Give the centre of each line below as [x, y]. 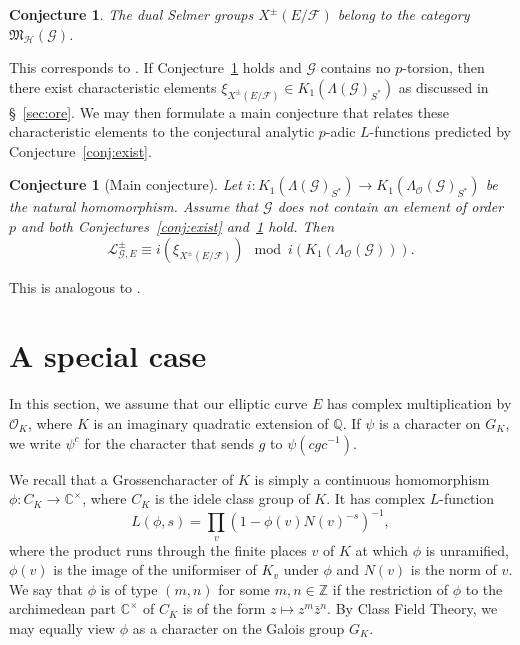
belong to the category [403, 14]
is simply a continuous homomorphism [372, 478]
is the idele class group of [232, 498]
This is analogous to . [75, 286]
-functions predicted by [440, 131]
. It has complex [376, 498]
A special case [108, 355]
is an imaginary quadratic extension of [211, 422]
